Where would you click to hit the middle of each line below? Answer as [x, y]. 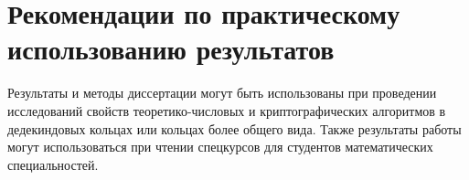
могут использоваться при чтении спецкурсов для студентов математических [220, 147]
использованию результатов [171, 49]
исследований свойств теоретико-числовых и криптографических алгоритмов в [227, 110]
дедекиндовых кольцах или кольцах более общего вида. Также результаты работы [234, 128]
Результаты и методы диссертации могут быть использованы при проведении [222, 93]
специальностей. [53, 164]
